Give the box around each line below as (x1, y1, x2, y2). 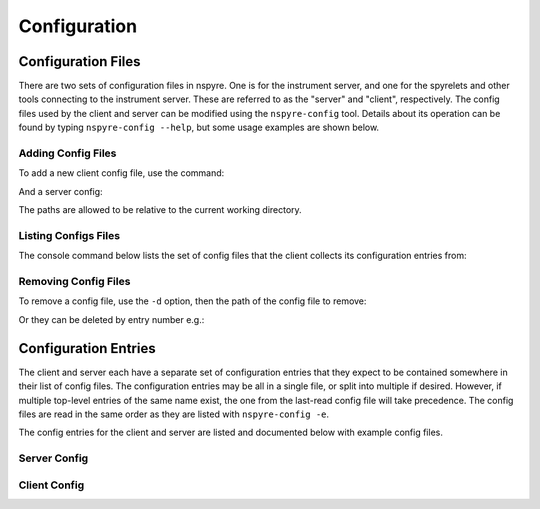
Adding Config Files (18, 146, 117, 160)
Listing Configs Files (18, 228, 120, 242)
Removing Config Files (18, 275, 131, 289)
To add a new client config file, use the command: (18, 167, 225, 179)
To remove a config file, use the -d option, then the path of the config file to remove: (18, 295, 367, 307)
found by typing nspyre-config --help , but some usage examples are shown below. (18, 121, 380, 134)
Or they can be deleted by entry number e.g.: (18, 313, 205, 325)
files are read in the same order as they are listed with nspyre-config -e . (18, 408, 330, 420)
